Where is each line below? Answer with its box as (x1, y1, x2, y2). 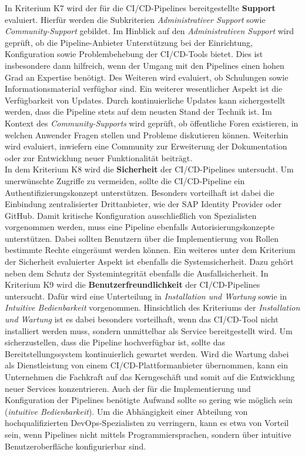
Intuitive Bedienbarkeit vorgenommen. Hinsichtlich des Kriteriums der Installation (5, 301, 300, 314)
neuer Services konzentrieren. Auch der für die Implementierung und (5, 382, 251, 394)
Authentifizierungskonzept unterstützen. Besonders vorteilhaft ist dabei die (5, 186, 274, 198)
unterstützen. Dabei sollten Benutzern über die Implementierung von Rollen (5, 232, 279, 244)
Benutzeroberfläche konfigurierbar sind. (5, 440, 146, 452)
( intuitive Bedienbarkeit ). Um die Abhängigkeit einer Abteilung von (5, 405, 248, 417)
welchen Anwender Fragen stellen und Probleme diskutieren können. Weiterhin (5, 128, 289, 141)
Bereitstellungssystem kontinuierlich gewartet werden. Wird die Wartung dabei (5, 347, 289, 360)
